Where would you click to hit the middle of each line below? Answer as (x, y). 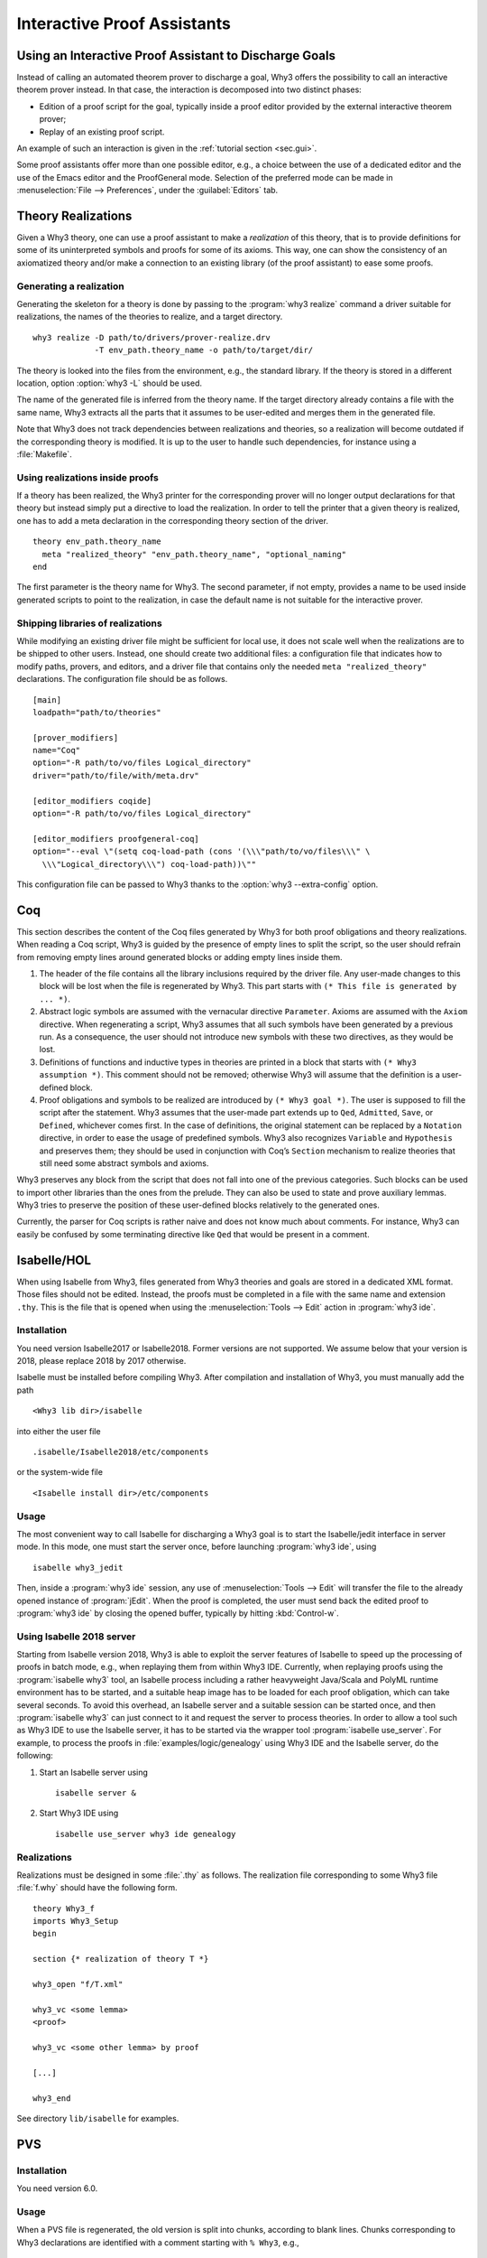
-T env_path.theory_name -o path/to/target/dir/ (204, 350)
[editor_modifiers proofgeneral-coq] (116, 839)
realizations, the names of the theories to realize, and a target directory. (150, 317)
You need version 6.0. (57, 2188)
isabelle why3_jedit (78, 1568)
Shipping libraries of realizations (89, 623)
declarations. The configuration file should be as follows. (122, 679)
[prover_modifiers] (76, 737)
